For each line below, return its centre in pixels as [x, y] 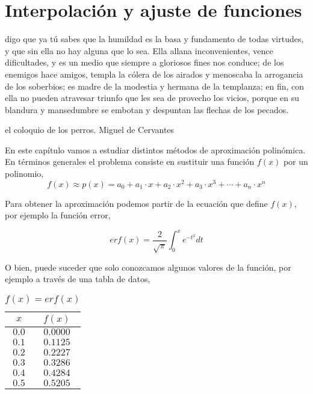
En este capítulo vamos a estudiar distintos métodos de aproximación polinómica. [155, 149]
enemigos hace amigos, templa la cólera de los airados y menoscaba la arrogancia [154, 74]
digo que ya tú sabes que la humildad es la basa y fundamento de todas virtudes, [154, 39]
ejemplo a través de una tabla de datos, [78, 279]
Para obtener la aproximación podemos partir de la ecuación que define [136, 203]
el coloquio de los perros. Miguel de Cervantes [90, 130]
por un [296, 162]
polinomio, [24, 174]
